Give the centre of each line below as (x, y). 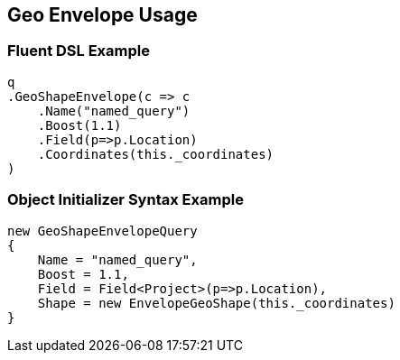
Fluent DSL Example (79, 51)
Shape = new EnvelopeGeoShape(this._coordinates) (216, 303)
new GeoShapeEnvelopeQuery (102, 231)
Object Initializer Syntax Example (126, 200)
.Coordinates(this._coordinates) (156, 154)
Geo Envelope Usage (102, 15)
